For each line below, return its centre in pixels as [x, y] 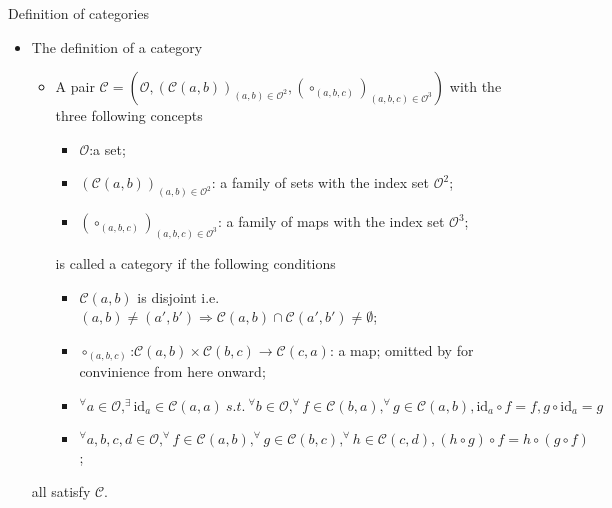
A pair [75, 86]
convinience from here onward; [172, 371]
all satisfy [61, 490]
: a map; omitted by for [401, 349]
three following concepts [129, 115]
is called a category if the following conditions [195, 263]
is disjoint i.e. [178, 296]
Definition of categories [79, 13]
